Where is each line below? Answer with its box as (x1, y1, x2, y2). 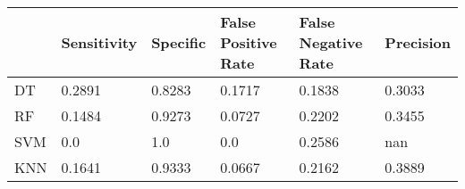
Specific (151, 32, 207, 53)
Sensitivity (61, 32, 138, 53)
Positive (220, 32, 277, 53)
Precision (385, 32, 451, 53)
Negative (299, 32, 363, 53)
